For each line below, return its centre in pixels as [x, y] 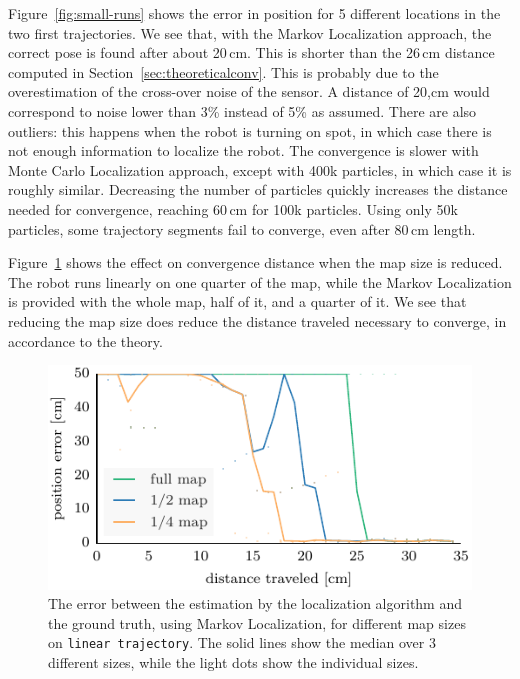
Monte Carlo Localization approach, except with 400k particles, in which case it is [260, 169]
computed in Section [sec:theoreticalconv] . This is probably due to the [223, 71]
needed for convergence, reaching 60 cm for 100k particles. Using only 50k [233, 208]
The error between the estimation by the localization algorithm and [255, 603]
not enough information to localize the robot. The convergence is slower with [243, 150]
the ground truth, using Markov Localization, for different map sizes [257, 622]
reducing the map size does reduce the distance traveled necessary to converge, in [257, 320]
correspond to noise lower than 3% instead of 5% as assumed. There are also [242, 110]
